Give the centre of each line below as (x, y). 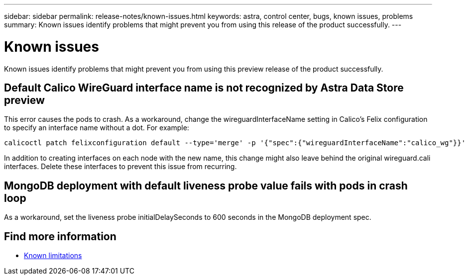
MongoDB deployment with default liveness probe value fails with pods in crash (206, 186)
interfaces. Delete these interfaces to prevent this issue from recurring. (120, 167)
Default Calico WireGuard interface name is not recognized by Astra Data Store (204, 88)
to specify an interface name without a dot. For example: (97, 128)
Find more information (60, 236)
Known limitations (53, 256)
